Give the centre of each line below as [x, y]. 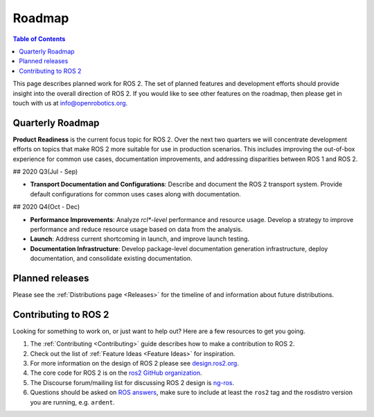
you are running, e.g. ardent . [72, 402]
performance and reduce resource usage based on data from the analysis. [136, 229]
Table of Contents [39, 39]
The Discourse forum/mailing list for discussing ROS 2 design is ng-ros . [132, 382]
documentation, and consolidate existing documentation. [112, 258]
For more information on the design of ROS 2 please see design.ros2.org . [134, 364]
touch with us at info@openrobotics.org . [70, 103]
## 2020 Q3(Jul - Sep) [45, 171]
